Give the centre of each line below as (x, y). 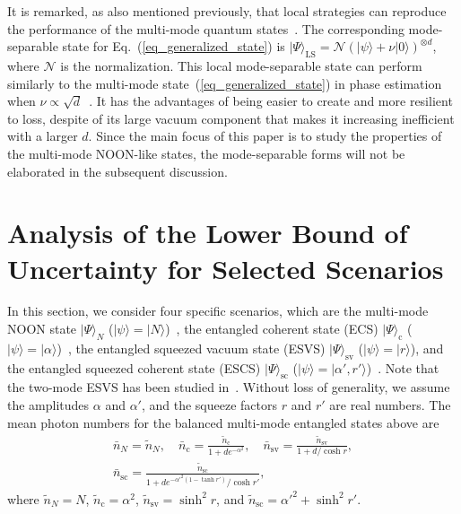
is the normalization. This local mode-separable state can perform (241, 65)
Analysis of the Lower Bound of (208, 233)
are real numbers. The (390, 405)
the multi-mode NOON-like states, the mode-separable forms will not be (206, 153)
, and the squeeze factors (209, 405)
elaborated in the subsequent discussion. (117, 171)
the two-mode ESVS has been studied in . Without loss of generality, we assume (229, 387)
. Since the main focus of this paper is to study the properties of (265, 136)
